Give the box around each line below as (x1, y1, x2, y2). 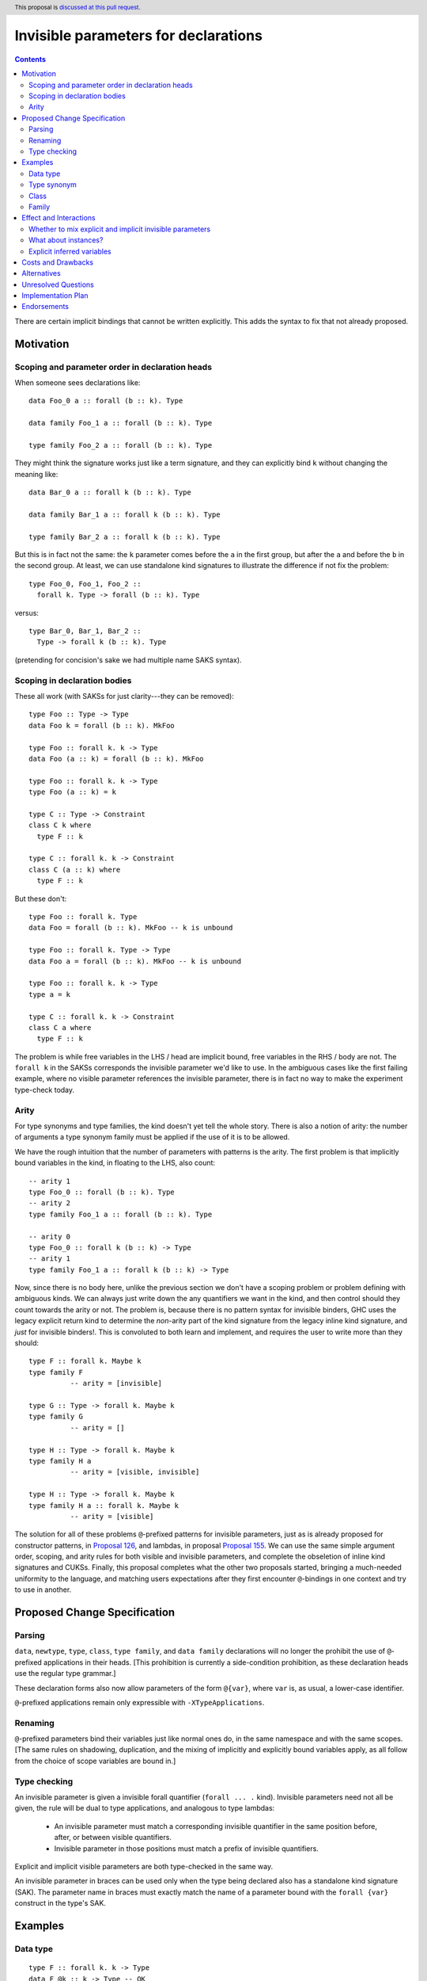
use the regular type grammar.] (14, 1669, 116, 1678)
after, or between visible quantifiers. (54, 1833, 172, 1842)
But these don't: (14, 894, 67, 903)
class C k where (28, 821, 92, 830)
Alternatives (21, 269, 61, 278)
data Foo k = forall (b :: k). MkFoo (28, 721, 176, 730)
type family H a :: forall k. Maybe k (28, 1501, 179, 1510)
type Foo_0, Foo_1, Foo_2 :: (28, 579, 142, 588)
